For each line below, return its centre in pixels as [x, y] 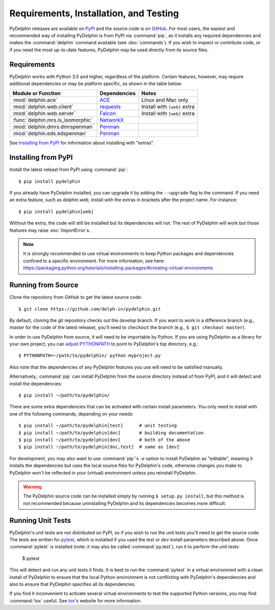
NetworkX [112, 120]
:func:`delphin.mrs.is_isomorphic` [52, 120]
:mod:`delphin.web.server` [44, 114]
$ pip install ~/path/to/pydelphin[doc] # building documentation [111, 433]
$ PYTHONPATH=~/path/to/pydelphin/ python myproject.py [90, 356]
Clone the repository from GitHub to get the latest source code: [76, 297]
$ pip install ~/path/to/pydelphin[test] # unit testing [98, 426]
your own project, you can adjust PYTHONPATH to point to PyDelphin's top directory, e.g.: [104, 344]
